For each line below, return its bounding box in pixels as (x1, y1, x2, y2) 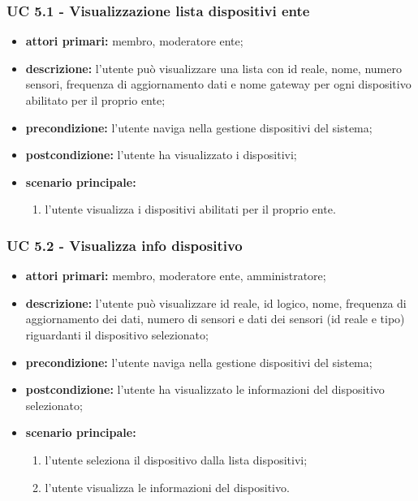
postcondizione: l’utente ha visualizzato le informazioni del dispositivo (25, 381, 385, 398)
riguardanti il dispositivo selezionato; (25, 326, 209, 343)
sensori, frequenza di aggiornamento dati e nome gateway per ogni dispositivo (25, 76, 412, 93)
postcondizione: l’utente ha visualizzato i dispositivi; (25, 146, 297, 163)
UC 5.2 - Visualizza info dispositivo (6, 235, 243, 255)
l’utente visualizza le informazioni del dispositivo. (45, 478, 290, 495)
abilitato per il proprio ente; (25, 92, 166, 108)
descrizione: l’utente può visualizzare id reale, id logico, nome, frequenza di (25, 294, 407, 311)
